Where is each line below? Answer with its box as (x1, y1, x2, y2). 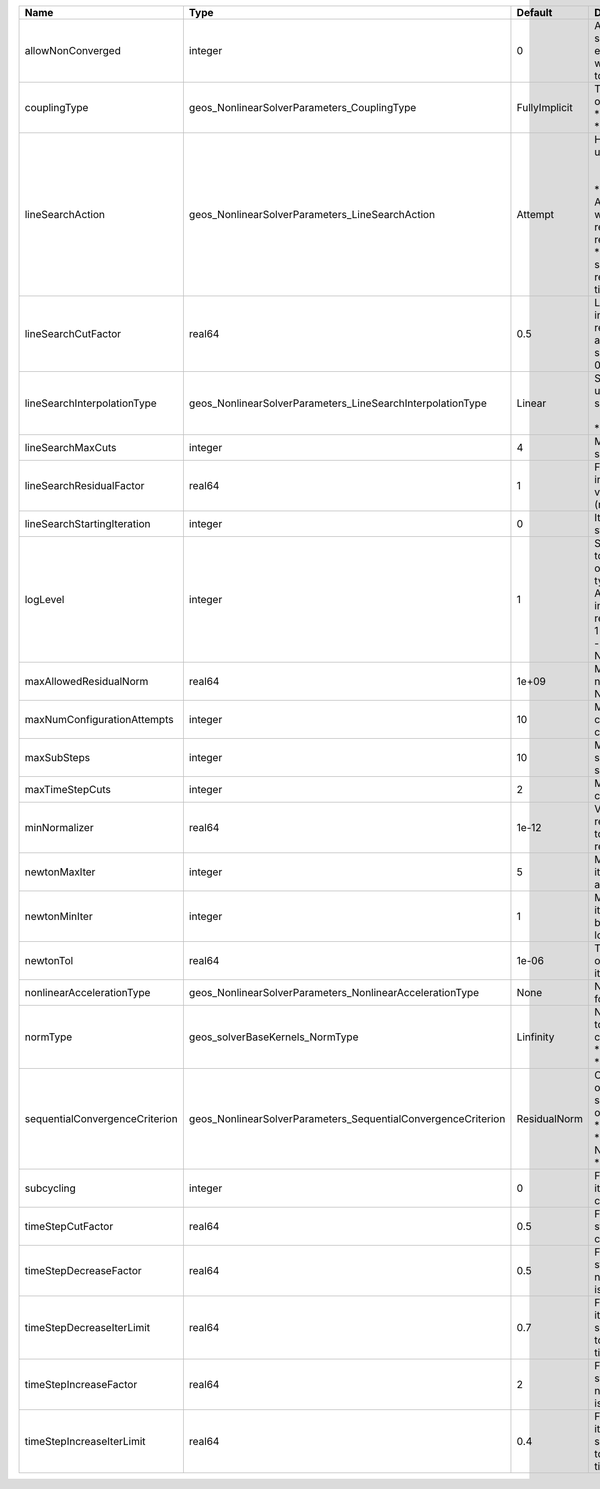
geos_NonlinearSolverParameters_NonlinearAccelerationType (188, 986, 480, 999)
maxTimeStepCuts (24, 783, 112, 796)
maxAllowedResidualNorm (24, 675, 149, 688)
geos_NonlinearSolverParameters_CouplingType (188, 101, 417, 114)
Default (516, 6, 553, 19)
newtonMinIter (24, 910, 94, 923)
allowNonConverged (24, 44, 122, 57)
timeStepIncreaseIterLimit (24, 1435, 146, 1448)
